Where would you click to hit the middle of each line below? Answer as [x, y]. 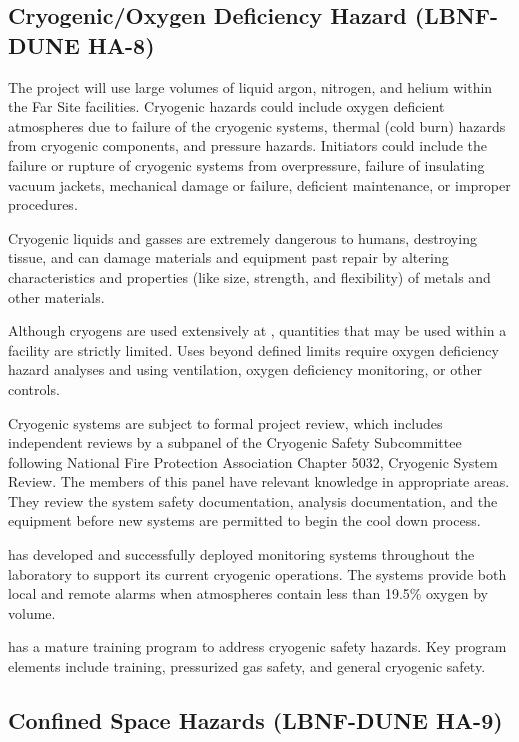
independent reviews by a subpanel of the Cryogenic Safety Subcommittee [235, 442]
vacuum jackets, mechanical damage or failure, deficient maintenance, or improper [259, 184]
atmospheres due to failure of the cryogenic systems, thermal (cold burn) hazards [257, 125]
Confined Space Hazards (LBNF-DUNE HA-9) [255, 720]
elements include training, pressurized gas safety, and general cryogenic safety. [247, 666]
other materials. [56, 296]
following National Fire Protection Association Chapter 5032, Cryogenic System [253, 461]
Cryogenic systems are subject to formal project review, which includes [225, 422]
